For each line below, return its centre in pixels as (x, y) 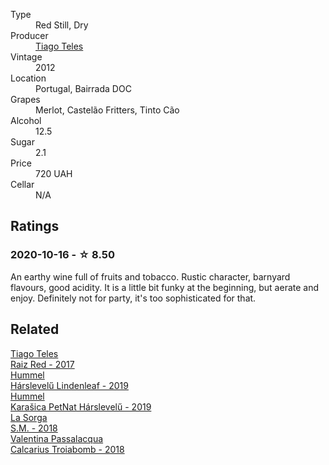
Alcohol (26, 120)
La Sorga (29, 417)
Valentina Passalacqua (57, 438)
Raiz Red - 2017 (42, 364)
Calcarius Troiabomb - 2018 (67, 449)
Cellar (22, 184)
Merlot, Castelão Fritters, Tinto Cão (107, 110)
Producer (29, 35)
